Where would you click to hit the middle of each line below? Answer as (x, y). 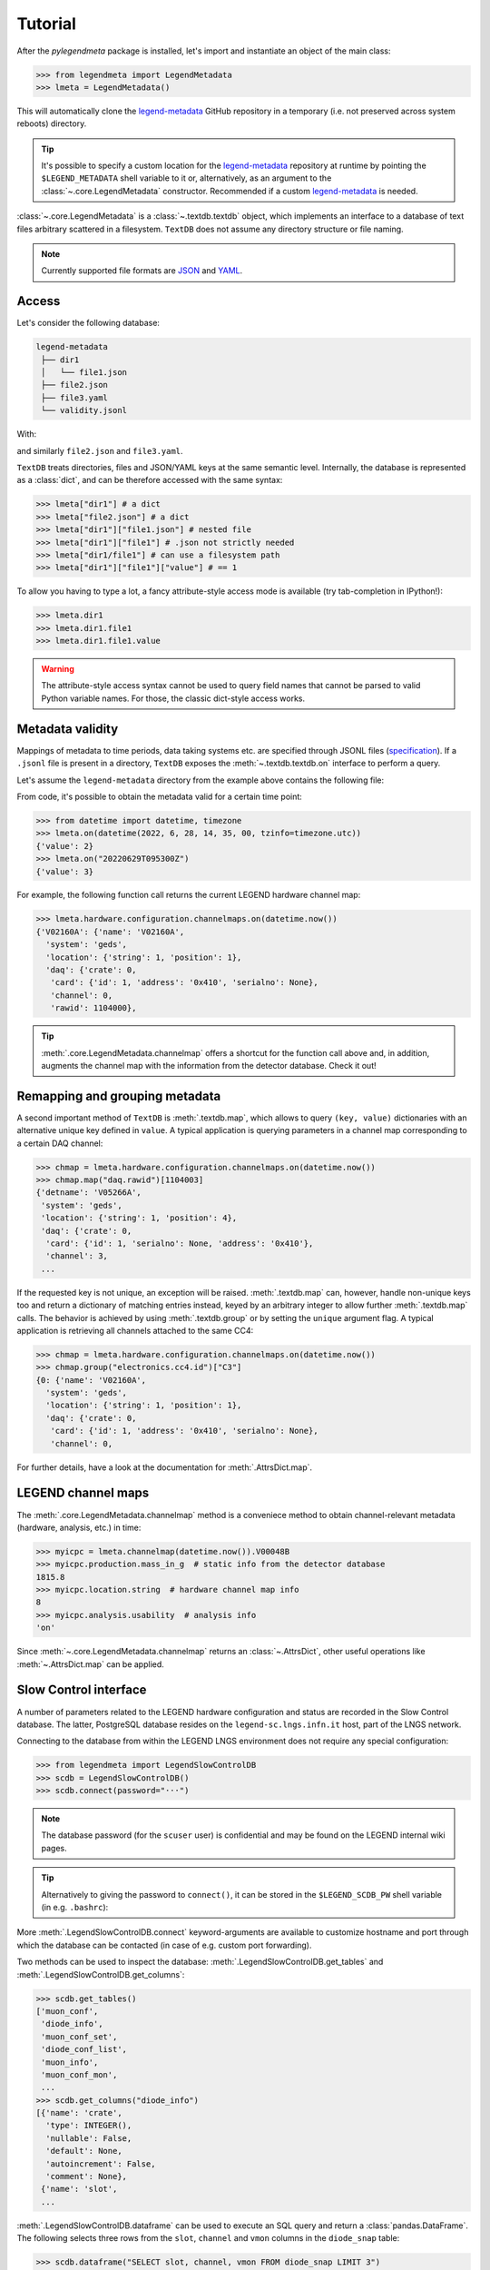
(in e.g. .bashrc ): (75, 1908)
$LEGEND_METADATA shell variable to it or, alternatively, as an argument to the (186, 178)
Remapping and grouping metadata (119, 1096)
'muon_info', (70, 2062)
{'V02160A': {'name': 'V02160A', (110, 932)
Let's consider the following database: (88, 323)
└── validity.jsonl (84, 410)
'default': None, (84, 2151)
